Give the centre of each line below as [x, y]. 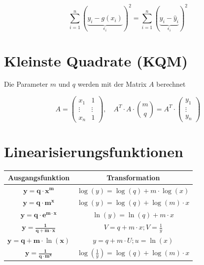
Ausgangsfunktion [39, 177]
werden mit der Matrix [112, 84]
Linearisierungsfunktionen [94, 151]
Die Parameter [26, 84]
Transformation [133, 177]
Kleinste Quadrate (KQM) [96, 60]
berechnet [171, 84]
